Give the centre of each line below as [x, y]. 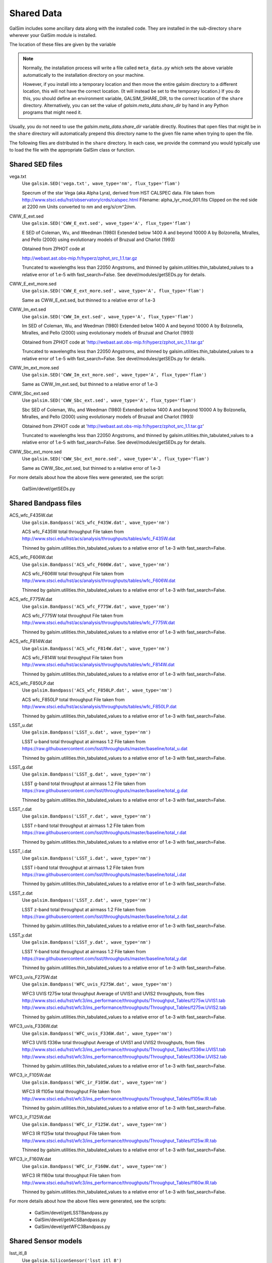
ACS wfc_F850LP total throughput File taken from [74, 699]
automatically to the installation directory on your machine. [84, 75]
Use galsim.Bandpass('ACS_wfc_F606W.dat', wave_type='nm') [96, 564]
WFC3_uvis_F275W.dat [33, 977]
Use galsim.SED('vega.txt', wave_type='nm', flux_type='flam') [101, 183]
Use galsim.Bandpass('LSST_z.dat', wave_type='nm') [86, 900]
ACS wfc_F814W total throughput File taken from [73, 657]
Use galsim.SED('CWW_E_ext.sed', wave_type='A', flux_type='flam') [106, 223]
